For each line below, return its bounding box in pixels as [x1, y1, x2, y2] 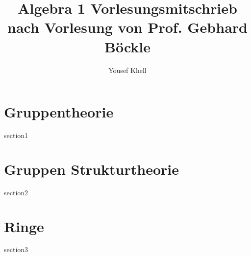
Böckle [104, 36, 151, 56]
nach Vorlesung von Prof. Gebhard [7, 17, 248, 37]
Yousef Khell [108, 65, 147, 75]
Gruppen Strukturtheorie [4, 159, 179, 179]
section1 [4, 130, 28, 140]
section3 [4, 244, 28, 255]
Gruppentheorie [4, 102, 114, 122]
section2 [4, 187, 28, 197]
